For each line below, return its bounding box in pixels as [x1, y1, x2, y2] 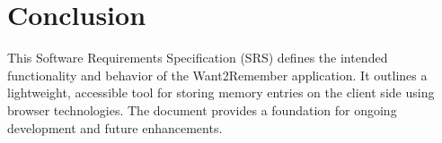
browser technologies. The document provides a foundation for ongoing [7, 100, 397, 119]
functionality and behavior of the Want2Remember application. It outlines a [7, 65, 428, 84]
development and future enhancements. [7, 118, 223, 137]
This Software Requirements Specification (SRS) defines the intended [7, 48, 388, 67]
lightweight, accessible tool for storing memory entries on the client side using [7, 83, 435, 102]
